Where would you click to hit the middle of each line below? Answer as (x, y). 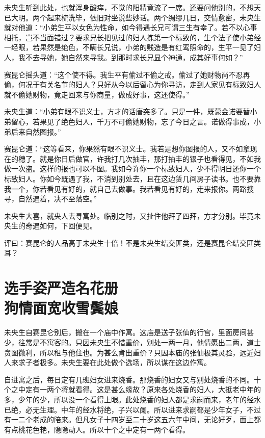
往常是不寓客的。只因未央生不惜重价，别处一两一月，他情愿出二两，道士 (139, 342)
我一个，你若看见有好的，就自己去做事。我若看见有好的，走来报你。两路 (125, 188)
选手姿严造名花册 (61, 288)
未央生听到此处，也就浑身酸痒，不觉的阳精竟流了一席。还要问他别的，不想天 (132, 7)
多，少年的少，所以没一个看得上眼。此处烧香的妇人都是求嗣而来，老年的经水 (132, 399)
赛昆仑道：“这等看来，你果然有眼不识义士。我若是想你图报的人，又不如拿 (127, 149)
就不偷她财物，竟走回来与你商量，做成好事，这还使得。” (97, 94)
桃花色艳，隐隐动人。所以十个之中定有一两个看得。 (104, 429)
